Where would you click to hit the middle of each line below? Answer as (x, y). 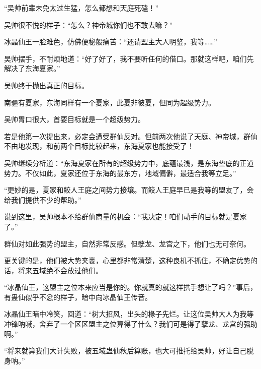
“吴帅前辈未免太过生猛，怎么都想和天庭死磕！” (81, 8)
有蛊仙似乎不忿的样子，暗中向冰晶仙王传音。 (78, 297)
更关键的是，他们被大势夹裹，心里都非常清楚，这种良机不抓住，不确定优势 (127, 260)
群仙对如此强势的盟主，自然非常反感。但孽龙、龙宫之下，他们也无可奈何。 (127, 243)
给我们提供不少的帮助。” (43, 199)
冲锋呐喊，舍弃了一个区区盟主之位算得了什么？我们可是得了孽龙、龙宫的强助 (131, 324)
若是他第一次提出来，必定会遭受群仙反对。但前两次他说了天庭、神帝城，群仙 (131, 136)
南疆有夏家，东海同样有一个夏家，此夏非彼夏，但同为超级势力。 (110, 102)
